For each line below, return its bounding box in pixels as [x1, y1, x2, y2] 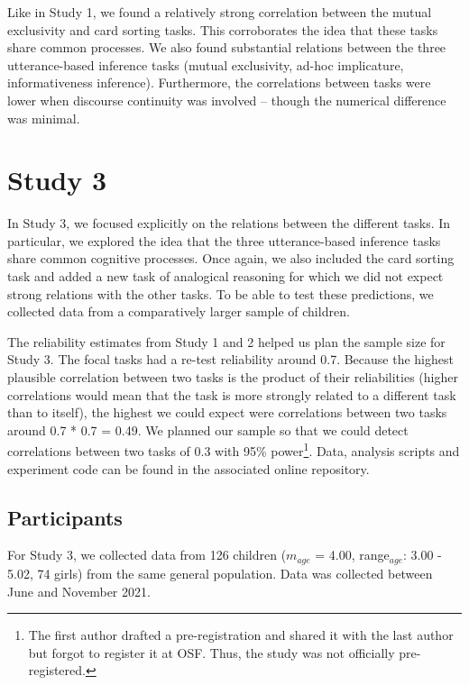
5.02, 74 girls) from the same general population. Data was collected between [7, 563, 433, 582]
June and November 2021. [7, 581, 151, 600]
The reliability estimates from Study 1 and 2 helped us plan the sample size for [7, 332, 446, 351]
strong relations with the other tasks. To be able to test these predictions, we [7, 284, 434, 303]
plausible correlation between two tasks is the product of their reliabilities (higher [7, 368, 458, 387]
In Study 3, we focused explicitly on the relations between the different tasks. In [7, 214, 451, 233]
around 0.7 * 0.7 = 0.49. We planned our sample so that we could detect [7, 420, 409, 439]
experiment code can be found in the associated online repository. [7, 459, 370, 478]
